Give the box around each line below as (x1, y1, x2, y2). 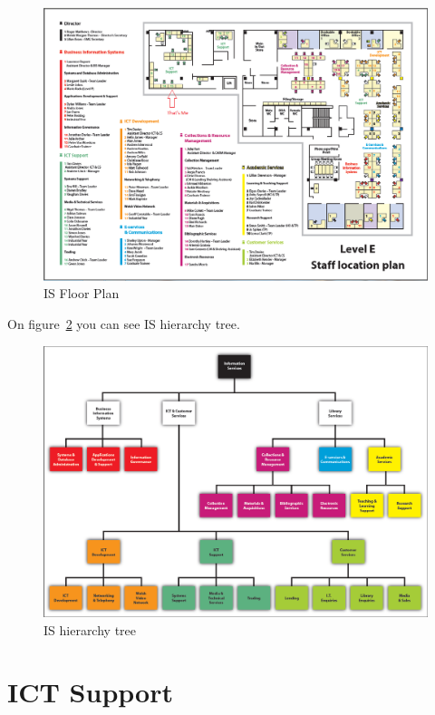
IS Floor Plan (43, 284, 120, 303)
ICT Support (7, 673, 173, 710)
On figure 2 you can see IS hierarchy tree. (7, 314, 240, 333)
